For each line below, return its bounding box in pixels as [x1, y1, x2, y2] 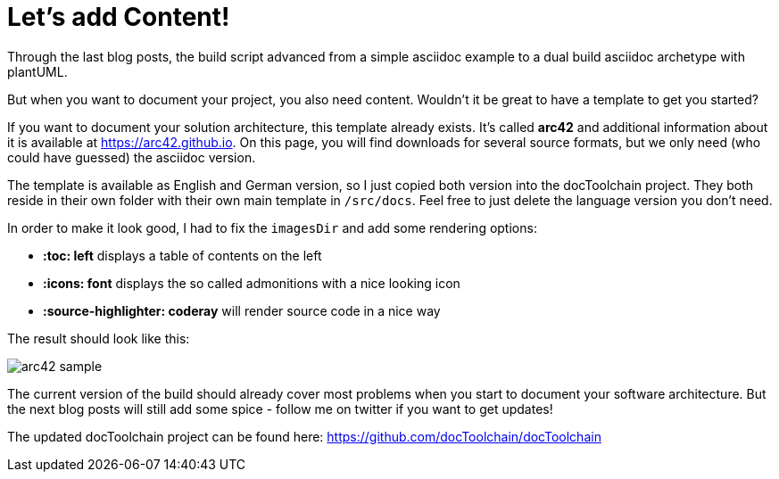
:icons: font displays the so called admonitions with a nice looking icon [43, 275, 460, 291]
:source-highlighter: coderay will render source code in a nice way [43, 302, 441, 318]
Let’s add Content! [7, 2, 230, 32]
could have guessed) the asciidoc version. [7, 149, 256, 165]
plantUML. [7, 63, 68, 79]
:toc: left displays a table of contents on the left [43, 247, 322, 263]
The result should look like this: [7, 330, 190, 346]
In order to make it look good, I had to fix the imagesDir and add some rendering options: [7, 219, 537, 235]
